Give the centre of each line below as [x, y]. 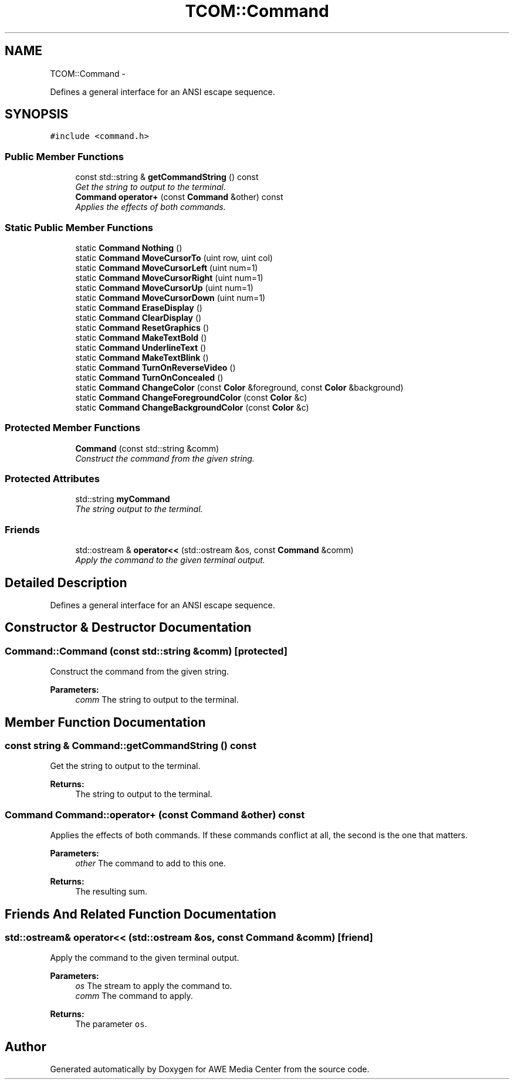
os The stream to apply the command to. [154, 986]
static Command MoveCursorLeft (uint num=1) [167, 267]
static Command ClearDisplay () [138, 317]
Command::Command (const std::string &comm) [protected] [146, 651]
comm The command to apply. [134, 996]
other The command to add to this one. [151, 863]
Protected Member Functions [73, 428]
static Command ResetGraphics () [142, 327]
